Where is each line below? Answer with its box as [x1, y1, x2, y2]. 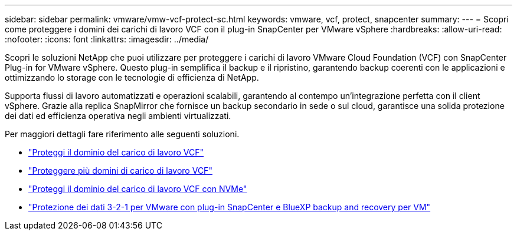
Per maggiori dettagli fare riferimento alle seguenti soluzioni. [5, 129, 240, 139]
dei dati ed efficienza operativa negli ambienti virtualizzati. [5, 111, 231, 121]
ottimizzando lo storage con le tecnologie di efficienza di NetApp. [5, 72, 259, 82]
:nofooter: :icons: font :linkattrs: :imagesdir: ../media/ [5, 34, 209, 44]
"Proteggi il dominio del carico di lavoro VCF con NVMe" [28, 184, 247, 194]
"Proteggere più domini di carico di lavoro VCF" [28, 166, 212, 176]
